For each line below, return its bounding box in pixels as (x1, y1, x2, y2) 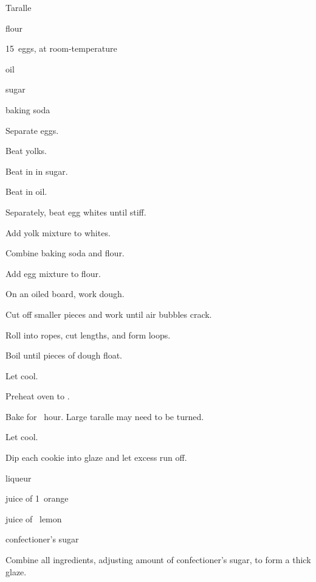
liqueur (5, 471, 32, 484)
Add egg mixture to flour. (5, 267, 101, 279)
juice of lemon (5, 512, 62, 525)
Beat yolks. (5, 144, 47, 157)
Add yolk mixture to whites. (5, 226, 111, 239)
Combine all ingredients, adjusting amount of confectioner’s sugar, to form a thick (5, 553, 311, 566)
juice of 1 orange (5, 492, 69, 505)
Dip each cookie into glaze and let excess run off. (5, 451, 187, 464)
